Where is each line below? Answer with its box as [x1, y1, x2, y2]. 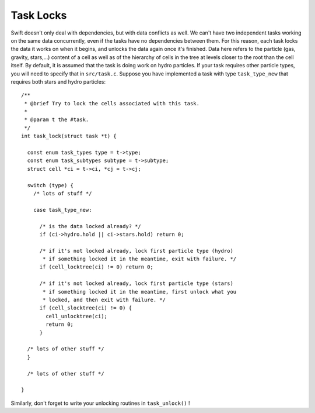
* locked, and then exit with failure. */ [43, 297, 166, 304]
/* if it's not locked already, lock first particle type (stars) [39, 280, 233, 287]
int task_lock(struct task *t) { [21, 133, 117, 140]
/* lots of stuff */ [33, 190, 92, 197]
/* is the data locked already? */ [39, 223, 141, 229]
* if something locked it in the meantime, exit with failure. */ [43, 256, 237, 263]
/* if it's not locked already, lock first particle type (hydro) [39, 247, 233, 254]
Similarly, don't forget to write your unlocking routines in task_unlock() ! [10, 400, 190, 407]
